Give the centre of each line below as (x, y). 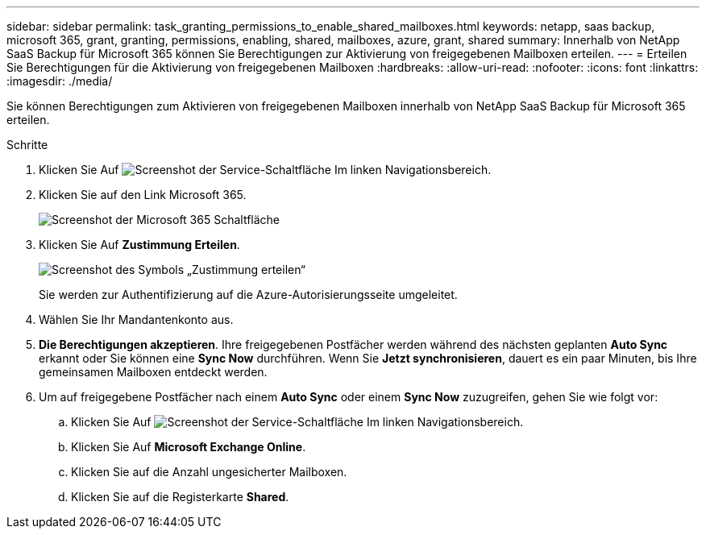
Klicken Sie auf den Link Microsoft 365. (143, 195)
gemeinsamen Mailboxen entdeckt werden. (153, 372)
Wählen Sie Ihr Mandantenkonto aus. (136, 319)
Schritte (27, 145)
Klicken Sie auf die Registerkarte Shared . (180, 497)
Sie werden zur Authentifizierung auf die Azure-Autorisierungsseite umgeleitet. (248, 294)
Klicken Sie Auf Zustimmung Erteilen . (139, 245)
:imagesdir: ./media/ (60, 81)
